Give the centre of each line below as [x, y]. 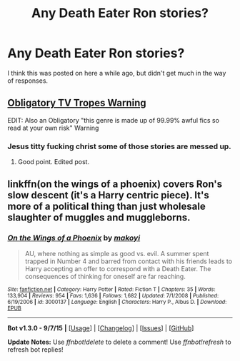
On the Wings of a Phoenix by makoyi [74, 238]
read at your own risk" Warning [53, 128]
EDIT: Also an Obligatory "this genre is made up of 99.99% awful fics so [114, 120]
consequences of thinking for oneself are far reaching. [105, 276]
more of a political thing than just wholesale [106, 207]
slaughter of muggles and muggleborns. [99, 218]
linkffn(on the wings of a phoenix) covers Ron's [115, 184]
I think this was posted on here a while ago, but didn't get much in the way [117, 73]
